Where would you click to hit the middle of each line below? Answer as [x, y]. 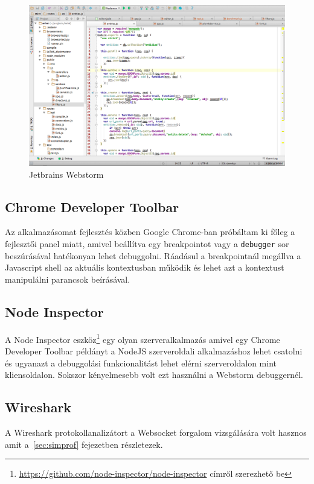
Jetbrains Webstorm [66, 174]
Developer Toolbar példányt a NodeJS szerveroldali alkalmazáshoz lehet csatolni [154, 350]
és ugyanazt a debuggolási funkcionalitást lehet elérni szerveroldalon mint [141, 363]
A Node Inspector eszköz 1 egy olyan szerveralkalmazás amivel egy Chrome [143, 338]
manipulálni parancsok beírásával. [68, 279]
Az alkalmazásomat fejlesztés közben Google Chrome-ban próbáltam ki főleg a [150, 232]
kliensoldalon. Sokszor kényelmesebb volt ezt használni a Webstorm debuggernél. [154, 375]
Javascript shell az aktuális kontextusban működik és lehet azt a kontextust [145, 267]
